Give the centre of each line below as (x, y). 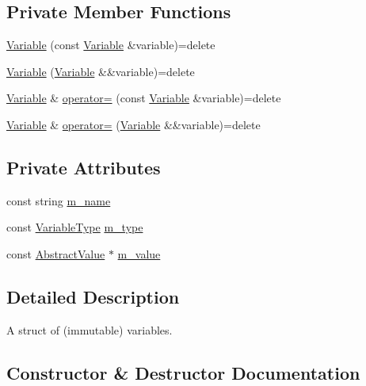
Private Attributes (84, 167)
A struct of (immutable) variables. (90, 329)
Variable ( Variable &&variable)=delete (101, 71)
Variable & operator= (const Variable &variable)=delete (144, 98)
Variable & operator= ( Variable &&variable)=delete (133, 124)
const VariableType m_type (75, 227)
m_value (139, 253)
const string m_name (59, 200)
